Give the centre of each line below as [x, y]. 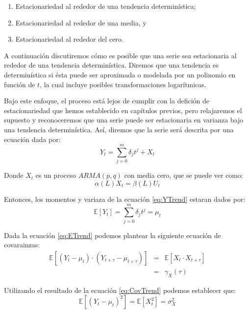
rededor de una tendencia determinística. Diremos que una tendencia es [111, 65]
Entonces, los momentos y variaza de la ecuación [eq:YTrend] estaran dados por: [125, 199]
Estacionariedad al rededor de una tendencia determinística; [106, 6]
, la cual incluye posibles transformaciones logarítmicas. [123, 84]
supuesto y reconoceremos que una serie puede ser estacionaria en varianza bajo [124, 120]
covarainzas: [22, 245]
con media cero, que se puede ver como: [184, 175]
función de [20, 84]
